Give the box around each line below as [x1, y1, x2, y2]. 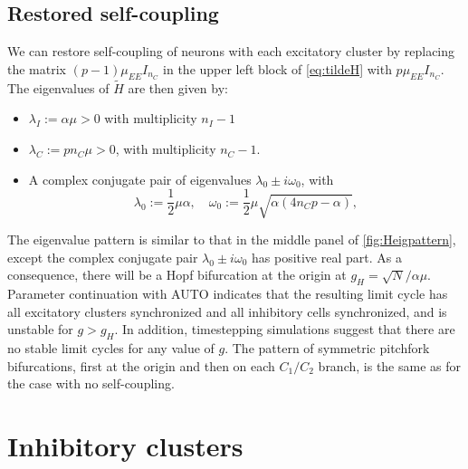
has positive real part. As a [251, 247, 402, 266]
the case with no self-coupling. [7, 374, 175, 393]
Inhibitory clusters [7, 427, 244, 464]
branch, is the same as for [318, 356, 462, 375]
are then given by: [128, 78, 228, 97]
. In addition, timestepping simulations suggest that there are [114, 320, 455, 339]
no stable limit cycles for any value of [7, 339, 215, 358]
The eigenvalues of [7, 78, 110, 97]
